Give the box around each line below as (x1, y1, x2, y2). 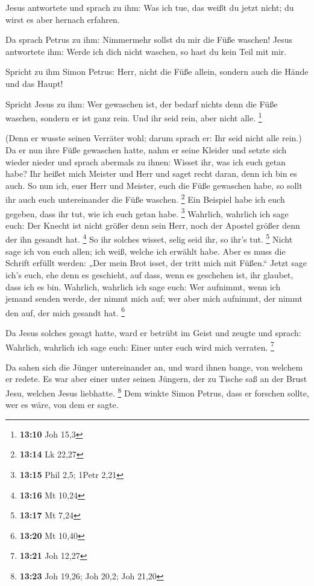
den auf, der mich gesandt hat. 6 (5, 304, 125, 319)
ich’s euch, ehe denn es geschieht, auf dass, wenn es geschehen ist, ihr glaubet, (5, 268, 294, 281)
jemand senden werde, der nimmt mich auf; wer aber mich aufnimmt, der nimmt (5, 292, 303, 305)
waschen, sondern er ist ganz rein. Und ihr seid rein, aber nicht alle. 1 (5, 110, 262, 124)
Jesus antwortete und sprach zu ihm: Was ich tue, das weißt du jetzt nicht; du (5, 1, 294, 13)
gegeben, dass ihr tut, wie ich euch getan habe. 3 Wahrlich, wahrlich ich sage (5, 205, 289, 220)
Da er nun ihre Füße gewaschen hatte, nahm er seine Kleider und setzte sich (5, 144, 287, 156)
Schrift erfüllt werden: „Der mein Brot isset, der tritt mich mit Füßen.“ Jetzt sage (5, 256, 307, 269)
